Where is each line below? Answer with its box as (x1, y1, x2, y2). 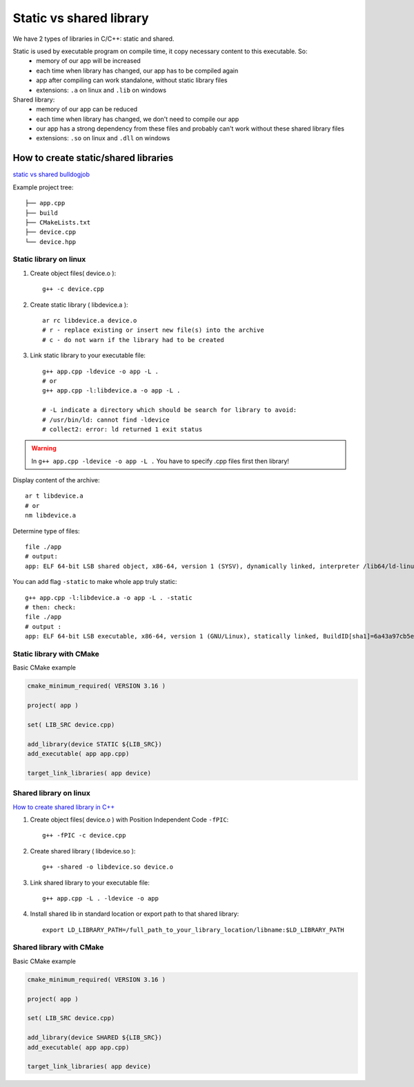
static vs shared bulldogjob (12, 170, 90, 179)
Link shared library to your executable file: (30, 878, 150, 887)
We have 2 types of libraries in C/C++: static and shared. (12, 35, 175, 43)
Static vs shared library (12, 10, 149, 26)
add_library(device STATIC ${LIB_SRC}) (27, 740, 162, 748)
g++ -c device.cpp (42, 285, 105, 293)
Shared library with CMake (12, 943, 104, 952)
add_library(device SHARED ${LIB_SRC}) (27, 1034, 162, 1041)
